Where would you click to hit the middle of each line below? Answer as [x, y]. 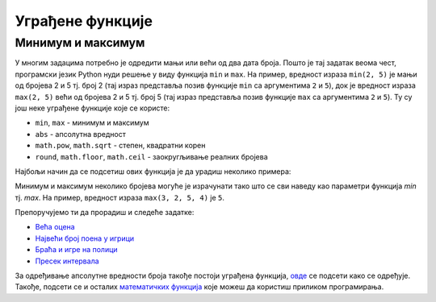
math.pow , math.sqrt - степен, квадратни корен [120, 146]
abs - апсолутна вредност [81, 134]
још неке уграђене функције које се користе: [92, 108]
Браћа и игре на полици [76, 250]
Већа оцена [55, 227]
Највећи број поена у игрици [85, 238]
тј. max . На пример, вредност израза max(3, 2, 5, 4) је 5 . [120, 197]
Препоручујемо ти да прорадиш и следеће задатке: [105, 213]
